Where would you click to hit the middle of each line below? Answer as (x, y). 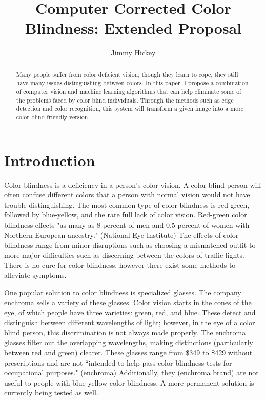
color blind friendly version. (53, 117)
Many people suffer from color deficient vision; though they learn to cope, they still (127, 74)
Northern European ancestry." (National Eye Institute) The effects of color (121, 235)
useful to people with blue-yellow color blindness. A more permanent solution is (129, 382)
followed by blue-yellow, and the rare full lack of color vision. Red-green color (126, 215)
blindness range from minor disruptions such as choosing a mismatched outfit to (130, 245)
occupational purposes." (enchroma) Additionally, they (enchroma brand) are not (131, 373)
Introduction (50, 160)
